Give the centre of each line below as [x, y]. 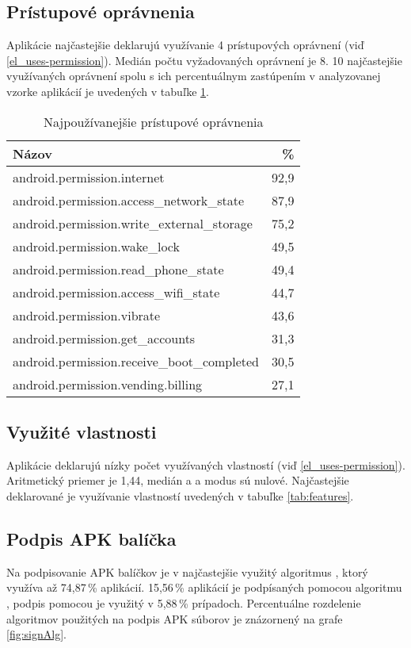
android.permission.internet [89, 177]
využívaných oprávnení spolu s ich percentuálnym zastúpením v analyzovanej [194, 76]
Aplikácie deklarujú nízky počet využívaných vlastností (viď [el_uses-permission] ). [206, 464]
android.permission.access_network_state [129, 200]
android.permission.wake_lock [96, 246]
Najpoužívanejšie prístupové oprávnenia [153, 121]
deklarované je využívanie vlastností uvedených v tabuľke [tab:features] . [180, 495]
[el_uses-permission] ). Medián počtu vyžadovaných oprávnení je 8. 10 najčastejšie [204, 60]
